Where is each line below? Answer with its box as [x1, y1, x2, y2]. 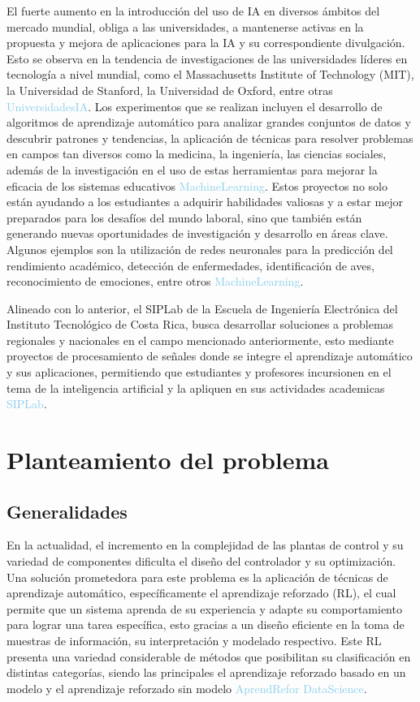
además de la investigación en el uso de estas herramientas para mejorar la [6, 161, 378, 178]
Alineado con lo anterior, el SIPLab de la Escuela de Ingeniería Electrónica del [6, 299, 398, 317]
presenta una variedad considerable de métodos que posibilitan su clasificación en [6, 648, 411, 665]
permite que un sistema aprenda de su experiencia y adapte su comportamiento [6, 600, 402, 617]
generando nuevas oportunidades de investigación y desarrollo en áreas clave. [6, 225, 388, 242]
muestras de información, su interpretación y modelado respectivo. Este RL [6, 631, 382, 648]
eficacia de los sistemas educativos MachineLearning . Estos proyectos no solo [6, 177, 388, 194]
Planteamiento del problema [6, 443, 329, 476]
